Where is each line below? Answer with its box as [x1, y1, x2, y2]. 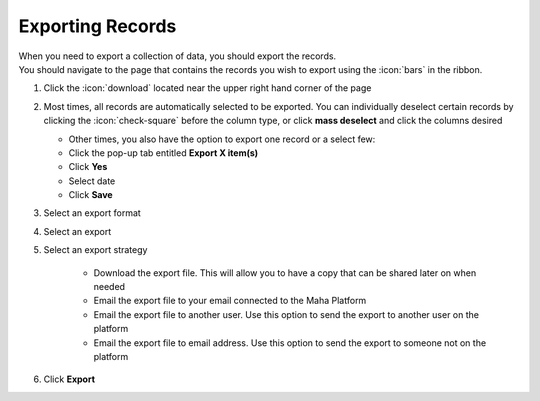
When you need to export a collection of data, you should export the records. [18, 50, 337, 62]
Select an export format [43, 207, 142, 219]
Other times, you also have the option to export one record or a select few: [68, 133, 376, 145]
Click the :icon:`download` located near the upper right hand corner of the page [43, 82, 372, 94]
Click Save [68, 189, 114, 201]
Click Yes [68, 161, 108, 173]
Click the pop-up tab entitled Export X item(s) [68, 146, 259, 159]
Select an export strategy [43, 244, 148, 256]
